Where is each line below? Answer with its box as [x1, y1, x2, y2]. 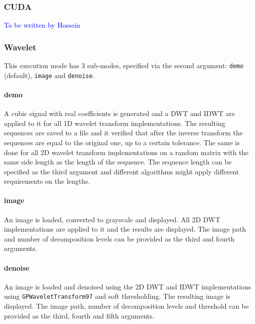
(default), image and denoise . [4, 70, 95, 80]
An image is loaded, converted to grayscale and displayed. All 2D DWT [4, 214, 220, 224]
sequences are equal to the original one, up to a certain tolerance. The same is [4, 137, 240, 147]
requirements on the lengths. [4, 176, 90, 186]
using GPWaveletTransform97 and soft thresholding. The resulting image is [4, 291, 231, 301]
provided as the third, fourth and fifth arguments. [4, 310, 154, 321]
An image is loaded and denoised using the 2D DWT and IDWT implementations [4, 281, 251, 291]
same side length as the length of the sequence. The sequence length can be [4, 157, 232, 167]
